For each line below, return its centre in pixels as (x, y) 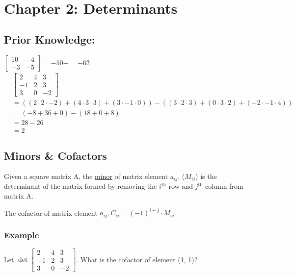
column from (224, 186)
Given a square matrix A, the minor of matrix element (86, 176)
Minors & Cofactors (55, 156)
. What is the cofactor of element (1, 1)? (137, 259)
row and (181, 186)
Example (22, 235)
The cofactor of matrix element (51, 213)
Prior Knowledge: (50, 39)
